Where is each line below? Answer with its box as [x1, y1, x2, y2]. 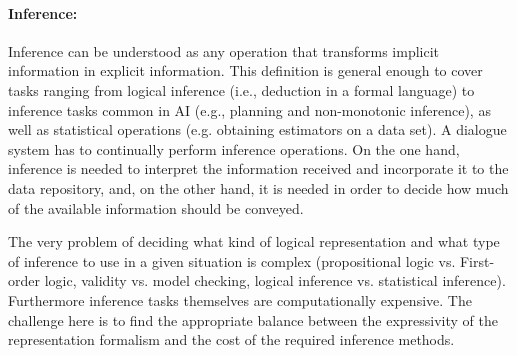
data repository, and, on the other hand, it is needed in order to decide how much [8, 177, 509, 198]
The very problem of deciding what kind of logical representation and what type [8, 231, 500, 252]
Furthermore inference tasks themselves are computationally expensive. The [8, 289, 472, 310]
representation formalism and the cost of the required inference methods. [8, 329, 455, 350]
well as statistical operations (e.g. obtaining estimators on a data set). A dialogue [8, 119, 507, 140]
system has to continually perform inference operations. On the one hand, [8, 138, 460, 159]
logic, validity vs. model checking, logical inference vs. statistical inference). [44, 270, 506, 291]
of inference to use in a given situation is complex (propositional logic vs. [8, 250, 456, 271]
